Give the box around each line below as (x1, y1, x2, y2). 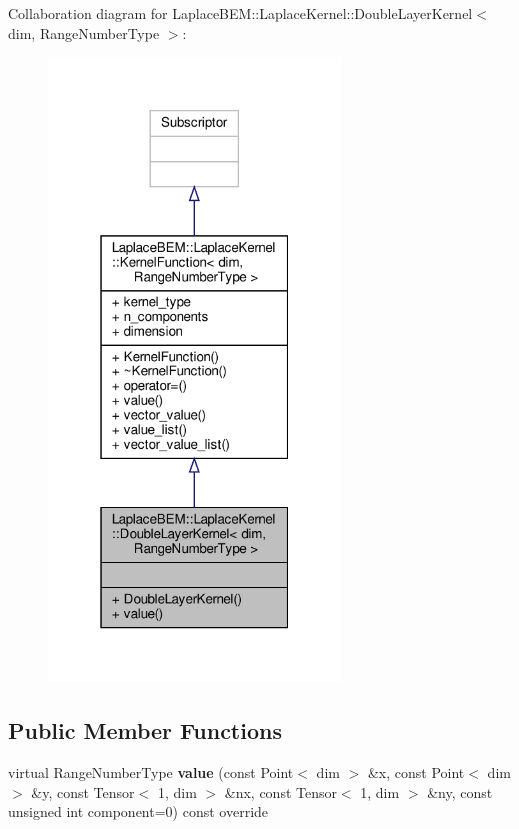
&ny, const (427, 781, 493, 802)
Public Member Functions (8, 715, 282, 746)
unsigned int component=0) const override (8, 801, 269, 822)
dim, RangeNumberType (8, 22, 160, 43)
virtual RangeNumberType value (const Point (8, 761, 294, 782)
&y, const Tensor (31, 781, 135, 802)
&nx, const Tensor (224, 781, 337, 802)
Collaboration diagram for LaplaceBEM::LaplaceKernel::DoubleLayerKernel (8, 3, 473, 23)
